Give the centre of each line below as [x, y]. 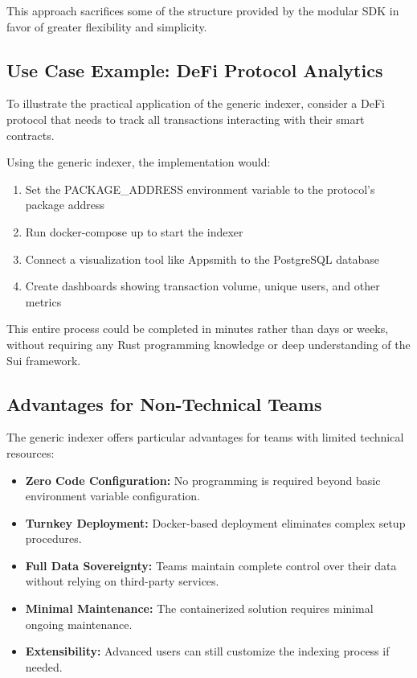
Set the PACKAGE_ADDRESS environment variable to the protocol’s [200, 189]
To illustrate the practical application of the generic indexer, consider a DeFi [196, 103]
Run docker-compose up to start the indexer [134, 231]
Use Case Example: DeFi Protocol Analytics [195, 70]
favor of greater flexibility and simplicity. [107, 26]
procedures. [53, 538]
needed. [44, 666]
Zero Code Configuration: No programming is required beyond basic [203, 480]
